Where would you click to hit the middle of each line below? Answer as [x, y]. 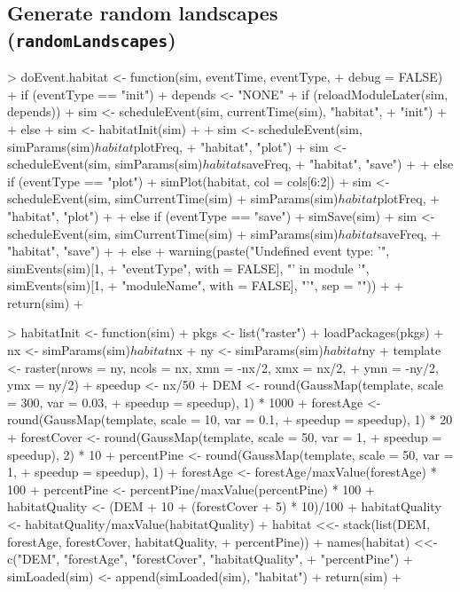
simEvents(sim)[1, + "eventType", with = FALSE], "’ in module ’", [188, 268]
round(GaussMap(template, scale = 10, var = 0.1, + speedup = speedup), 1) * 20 [230, 419]
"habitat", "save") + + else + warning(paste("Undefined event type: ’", [199, 251]
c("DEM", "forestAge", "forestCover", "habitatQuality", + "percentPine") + [210, 559]
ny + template [402, 350]
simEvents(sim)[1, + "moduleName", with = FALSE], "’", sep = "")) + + [206, 285]
